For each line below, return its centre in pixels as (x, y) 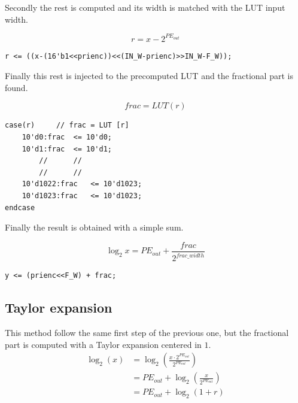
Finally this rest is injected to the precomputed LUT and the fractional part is (149, 76)
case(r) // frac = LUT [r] (67, 125)
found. (16, 87)
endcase (20, 207)
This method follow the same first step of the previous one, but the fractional (147, 333)
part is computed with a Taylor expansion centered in (103, 344)
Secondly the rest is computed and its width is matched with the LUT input (145, 7)
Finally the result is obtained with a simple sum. (94, 227)
